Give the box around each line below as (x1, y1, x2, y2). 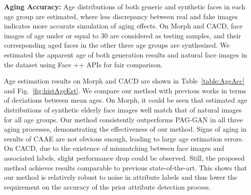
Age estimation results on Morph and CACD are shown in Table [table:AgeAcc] (4, 76, 245, 86)
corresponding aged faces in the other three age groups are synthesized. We (4, 40, 230, 50)
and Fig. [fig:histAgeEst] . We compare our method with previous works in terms (4, 85, 247, 95)
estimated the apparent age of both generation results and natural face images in (4, 49, 247, 59)
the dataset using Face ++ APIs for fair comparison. (4, 59, 163, 69)
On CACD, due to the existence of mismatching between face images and (4, 143, 225, 153)
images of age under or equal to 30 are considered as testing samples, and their (4, 30, 241, 40)
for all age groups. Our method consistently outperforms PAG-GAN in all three (4, 114, 243, 124)
